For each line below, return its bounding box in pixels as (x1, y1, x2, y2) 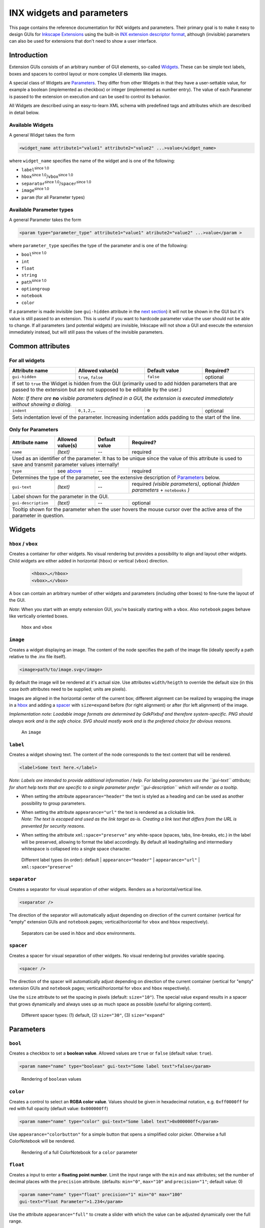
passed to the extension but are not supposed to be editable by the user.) (12, 386, 182, 393)
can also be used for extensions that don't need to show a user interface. (9, 38, 157, 44)
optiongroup (21, 286, 50, 292)
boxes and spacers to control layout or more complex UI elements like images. (9, 71, 168, 77)
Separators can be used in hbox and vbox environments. (21, 930, 136, 936)
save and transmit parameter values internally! (12, 461, 119, 468)
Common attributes (9, 342, 70, 351)
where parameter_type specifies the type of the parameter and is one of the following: (9, 242, 188, 248)
